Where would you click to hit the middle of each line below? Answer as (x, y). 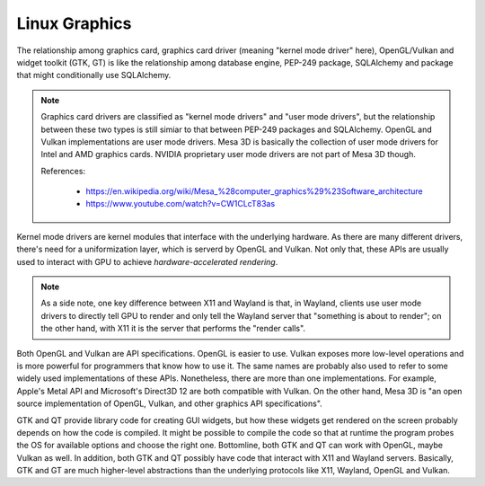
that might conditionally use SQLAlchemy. (94, 75)
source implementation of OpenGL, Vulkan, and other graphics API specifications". (169, 403)
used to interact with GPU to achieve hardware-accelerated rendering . (147, 261)
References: (63, 171)
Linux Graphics (74, 23)
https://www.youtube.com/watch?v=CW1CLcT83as (181, 204)
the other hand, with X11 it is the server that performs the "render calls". (173, 329)
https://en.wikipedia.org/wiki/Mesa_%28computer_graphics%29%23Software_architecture (254, 191)
